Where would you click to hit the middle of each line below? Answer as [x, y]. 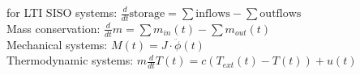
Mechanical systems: [57, 44]
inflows [213, 14]
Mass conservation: [54, 28]
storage [147, 14]
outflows [281, 14]
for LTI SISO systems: [62, 12]
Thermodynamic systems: [70, 60]
